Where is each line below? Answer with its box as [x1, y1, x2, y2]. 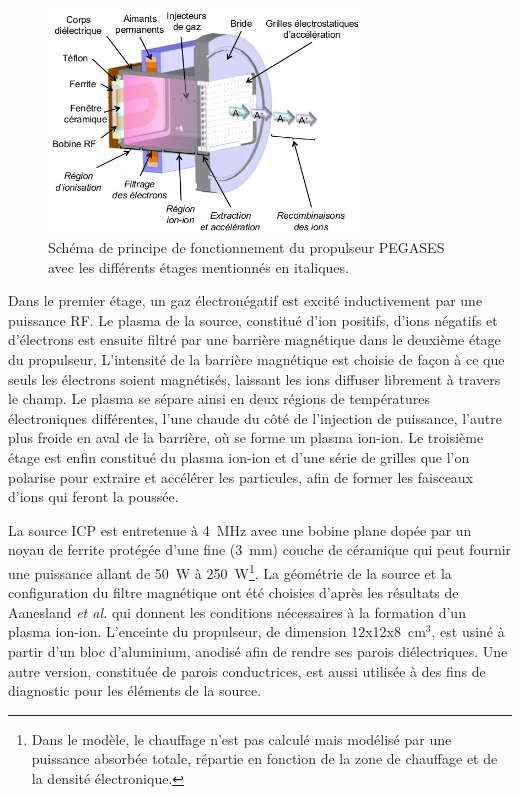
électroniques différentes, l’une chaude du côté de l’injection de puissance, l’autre [8, 407, 502, 428]
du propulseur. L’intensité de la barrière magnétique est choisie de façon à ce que [8, 348, 505, 369]
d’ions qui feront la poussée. [8, 486, 179, 507]
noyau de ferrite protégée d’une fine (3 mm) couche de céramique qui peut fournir [8, 539, 512, 560]
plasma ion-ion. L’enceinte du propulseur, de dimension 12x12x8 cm [8, 621, 426, 642]
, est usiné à [431, 621, 505, 642]
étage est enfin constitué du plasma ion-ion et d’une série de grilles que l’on [8, 446, 470, 467]
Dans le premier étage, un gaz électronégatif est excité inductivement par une [8, 290, 483, 311]
